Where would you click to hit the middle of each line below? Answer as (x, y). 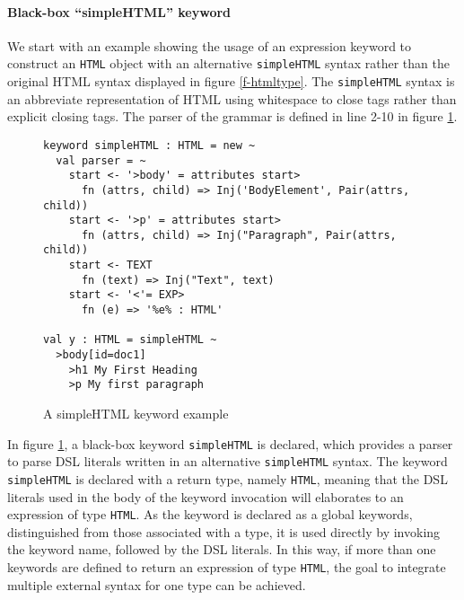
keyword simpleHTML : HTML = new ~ (149, 145)
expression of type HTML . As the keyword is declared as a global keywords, (210, 514)
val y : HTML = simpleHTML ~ (130, 340)
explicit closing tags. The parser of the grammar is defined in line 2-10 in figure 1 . (232, 116)
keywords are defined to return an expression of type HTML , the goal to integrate (227, 567)
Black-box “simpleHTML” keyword (119, 11)
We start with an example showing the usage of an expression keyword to (210, 45)
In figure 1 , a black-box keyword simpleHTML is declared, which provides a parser (230, 443)
